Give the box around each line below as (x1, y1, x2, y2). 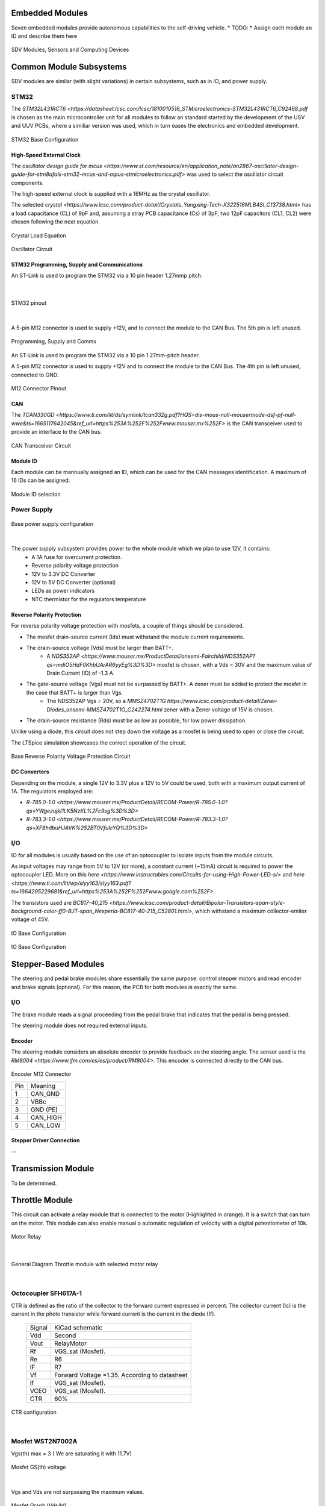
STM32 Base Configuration (11, 136, 79, 143)
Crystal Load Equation (11, 232, 66, 239)
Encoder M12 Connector (11, 1070, 72, 1078)
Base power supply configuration (11, 520, 93, 527)
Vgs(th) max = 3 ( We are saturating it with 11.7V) (11, 1449, 132, 1457)
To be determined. (11, 1179, 57, 1187)
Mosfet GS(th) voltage (11, 1464, 66, 1471)
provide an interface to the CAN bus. (11, 428, 102, 436)
